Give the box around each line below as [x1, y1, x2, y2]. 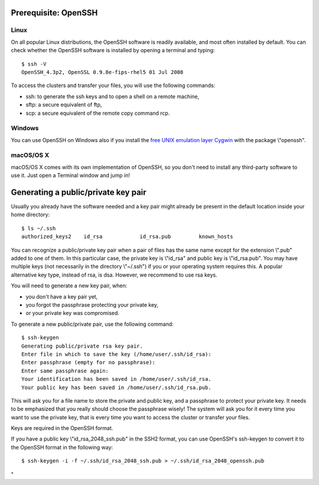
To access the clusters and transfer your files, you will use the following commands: [11, 82, 216, 89]
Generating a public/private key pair [11, 187, 147, 197]
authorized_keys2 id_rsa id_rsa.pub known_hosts [21, 233, 233, 240]
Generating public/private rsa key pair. [21, 342, 143, 349]
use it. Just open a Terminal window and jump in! [11, 172, 130, 179]
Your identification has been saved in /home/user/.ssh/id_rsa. [21, 376, 212, 383]
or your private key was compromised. [25, 310, 119, 317]
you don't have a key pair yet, [25, 293, 98, 300]
